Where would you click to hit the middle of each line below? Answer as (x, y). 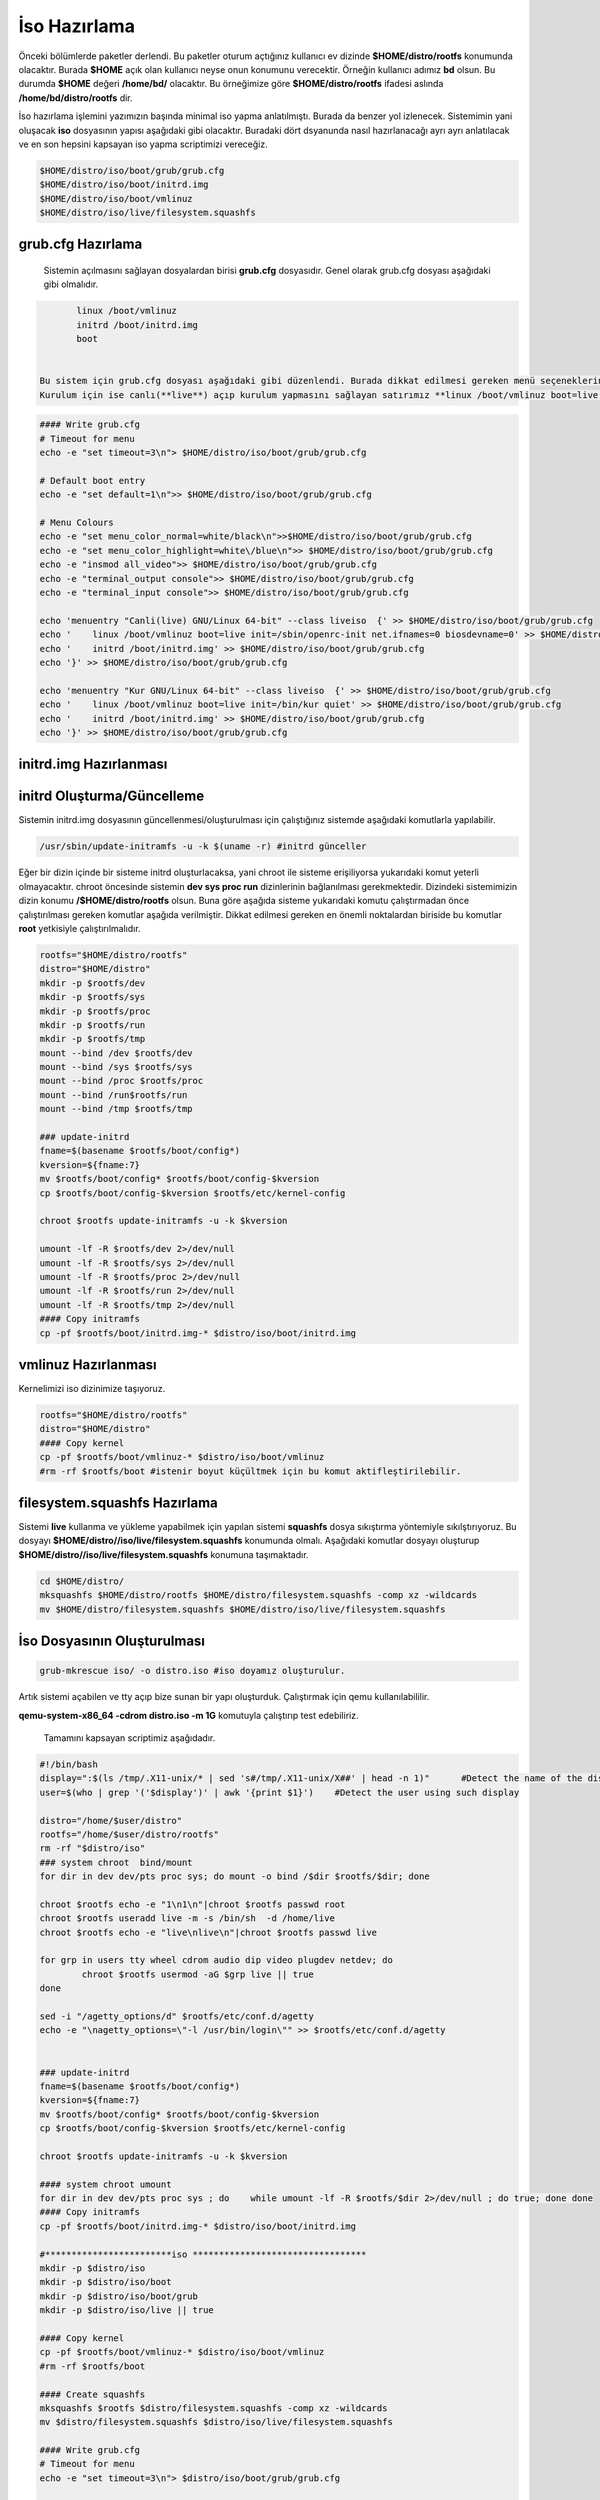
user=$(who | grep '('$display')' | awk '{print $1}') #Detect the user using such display (279, 1792)
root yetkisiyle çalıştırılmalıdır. (79, 928)
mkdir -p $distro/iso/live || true (126, 2310)
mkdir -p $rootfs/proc (95, 1011)
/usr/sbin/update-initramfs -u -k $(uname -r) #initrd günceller (203, 846)
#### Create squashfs (92, 2394)
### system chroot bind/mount (116, 1862)
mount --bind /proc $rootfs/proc (121, 1081)
